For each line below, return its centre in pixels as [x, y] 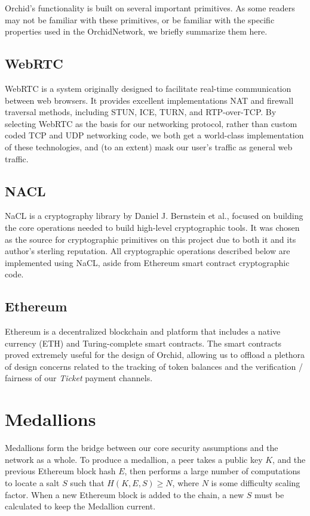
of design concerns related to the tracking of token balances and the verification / [154, 366]
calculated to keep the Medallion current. [80, 506]
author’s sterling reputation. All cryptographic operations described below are [148, 251]
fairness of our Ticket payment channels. [79, 378]
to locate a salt [32, 482]
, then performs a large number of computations [212, 471]
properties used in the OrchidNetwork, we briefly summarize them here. [136, 31]
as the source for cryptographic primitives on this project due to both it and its [151, 239]
